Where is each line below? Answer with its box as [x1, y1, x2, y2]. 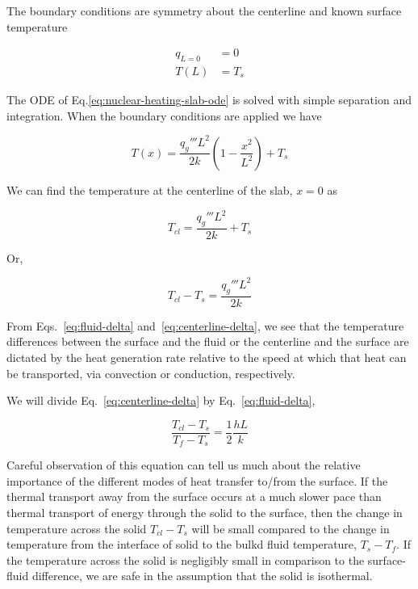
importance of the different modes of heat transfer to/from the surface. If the [6, 472, 388, 489]
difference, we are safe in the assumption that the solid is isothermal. [31, 567, 373, 584]
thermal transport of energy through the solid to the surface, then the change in [6, 504, 403, 521]
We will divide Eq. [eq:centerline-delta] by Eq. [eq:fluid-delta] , [6, 392, 316, 409]
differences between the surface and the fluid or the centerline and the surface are [6, 333, 409, 350]
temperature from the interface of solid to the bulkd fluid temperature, [6, 536, 357, 553]
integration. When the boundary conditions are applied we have [6, 107, 322, 124]
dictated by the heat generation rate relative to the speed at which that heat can [6, 349, 407, 365]
